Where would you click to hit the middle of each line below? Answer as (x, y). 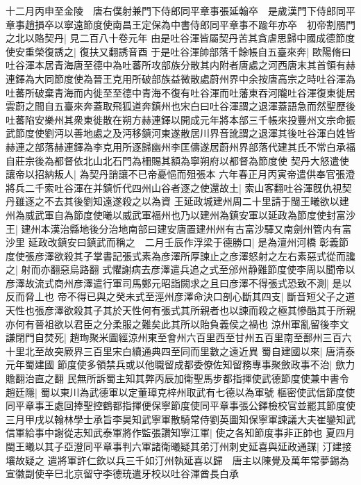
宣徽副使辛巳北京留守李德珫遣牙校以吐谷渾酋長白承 (122, 474)
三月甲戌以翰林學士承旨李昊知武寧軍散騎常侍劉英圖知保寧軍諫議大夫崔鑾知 (176, 419)
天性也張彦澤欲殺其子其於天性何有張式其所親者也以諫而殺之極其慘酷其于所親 (180, 310)
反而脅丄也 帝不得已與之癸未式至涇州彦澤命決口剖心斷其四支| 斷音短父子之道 (180, 296)
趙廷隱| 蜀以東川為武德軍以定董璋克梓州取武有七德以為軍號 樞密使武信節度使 (180, 392)
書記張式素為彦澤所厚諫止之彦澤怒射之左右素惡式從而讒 (229, 255)
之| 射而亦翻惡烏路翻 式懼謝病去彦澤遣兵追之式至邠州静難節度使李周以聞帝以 (180, 269)
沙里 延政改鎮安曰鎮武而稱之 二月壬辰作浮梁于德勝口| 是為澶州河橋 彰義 (172, 242)
